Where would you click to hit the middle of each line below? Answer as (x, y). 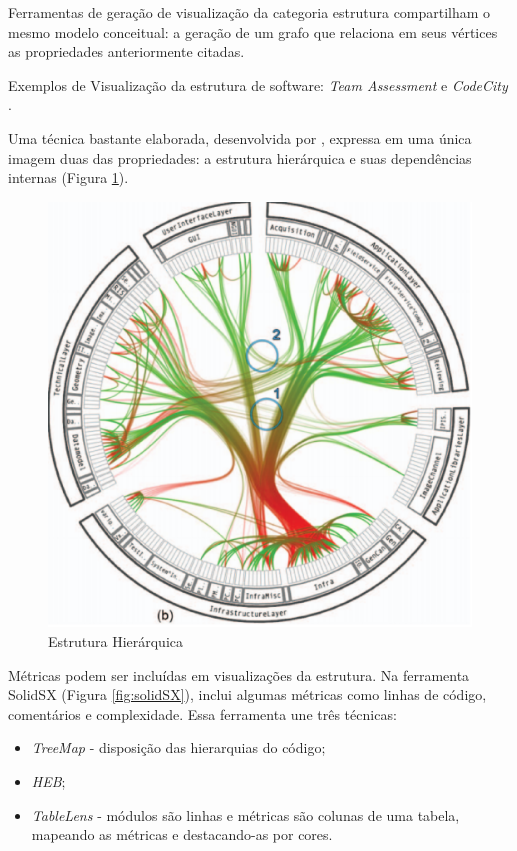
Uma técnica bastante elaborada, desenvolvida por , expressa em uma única (240, 137)
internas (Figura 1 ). (68, 177)
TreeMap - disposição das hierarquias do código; (178, 747)
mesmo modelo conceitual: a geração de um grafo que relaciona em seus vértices (253, 31)
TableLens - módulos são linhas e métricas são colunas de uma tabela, (245, 814)
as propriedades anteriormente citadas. (126, 51)
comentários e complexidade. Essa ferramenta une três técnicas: (202, 713)
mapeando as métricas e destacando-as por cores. (182, 834)
